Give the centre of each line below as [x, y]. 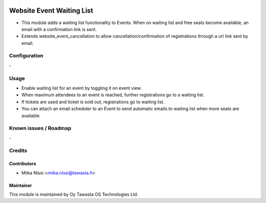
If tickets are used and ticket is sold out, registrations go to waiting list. [93, 102]
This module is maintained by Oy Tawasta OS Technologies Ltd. [74, 195]
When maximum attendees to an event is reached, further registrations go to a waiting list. [113, 95]
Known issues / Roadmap [40, 128]
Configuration [26, 56]
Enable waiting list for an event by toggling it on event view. [82, 88]
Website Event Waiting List [51, 11]
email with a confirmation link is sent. [59, 29]
